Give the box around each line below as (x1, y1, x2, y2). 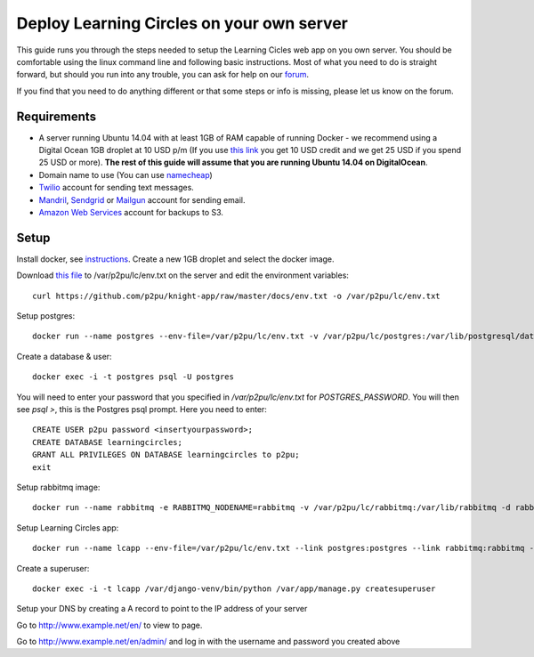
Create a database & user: (16, 351, 112, 361)
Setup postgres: (16, 311, 76, 321)
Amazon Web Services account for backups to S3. (38, 207, 224, 217)
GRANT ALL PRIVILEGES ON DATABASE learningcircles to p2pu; (32, 450, 300, 460)
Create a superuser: (16, 563, 90, 573)
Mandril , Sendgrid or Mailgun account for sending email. (38, 194, 246, 205)
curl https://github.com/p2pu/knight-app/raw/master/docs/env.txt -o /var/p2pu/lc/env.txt (32, 290, 441, 301)
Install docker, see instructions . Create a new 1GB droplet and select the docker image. (16, 254, 335, 264)
